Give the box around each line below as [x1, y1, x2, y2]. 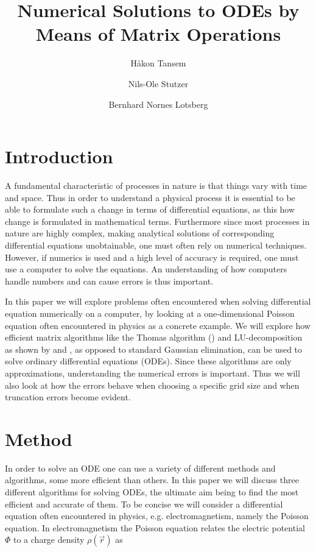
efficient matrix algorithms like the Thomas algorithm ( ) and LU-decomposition [5, 331, 303, 344]
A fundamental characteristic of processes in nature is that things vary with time [5, 179, 307, 192]
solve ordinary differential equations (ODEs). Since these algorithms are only [5, 355, 292, 367]
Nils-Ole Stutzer [128, 77, 189, 90]
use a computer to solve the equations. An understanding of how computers [5, 263, 287, 275]
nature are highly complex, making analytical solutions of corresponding [5, 227, 275, 239]
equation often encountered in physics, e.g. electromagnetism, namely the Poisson [5, 509, 309, 522]
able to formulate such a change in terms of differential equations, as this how [5, 203, 295, 216]
